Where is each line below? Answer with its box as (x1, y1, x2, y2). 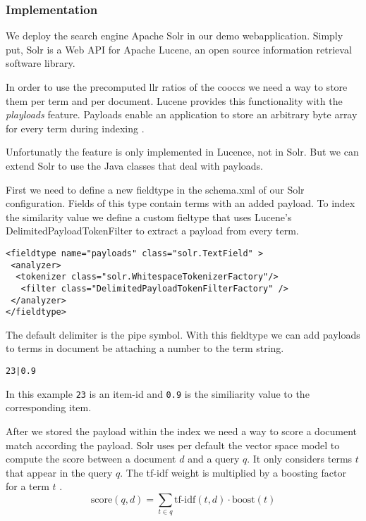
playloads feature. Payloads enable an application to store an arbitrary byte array (6, 107, 358, 122)
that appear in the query (6, 465, 113, 479)
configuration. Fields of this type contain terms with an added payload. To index (6, 196, 355, 211)
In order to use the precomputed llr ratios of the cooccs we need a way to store (6, 80, 348, 94)
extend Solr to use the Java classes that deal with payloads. (6, 158, 263, 172)
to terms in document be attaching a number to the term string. (6, 341, 284, 356)
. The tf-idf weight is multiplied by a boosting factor (120, 465, 346, 479)
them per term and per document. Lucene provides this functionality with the (6, 93, 343, 108)
